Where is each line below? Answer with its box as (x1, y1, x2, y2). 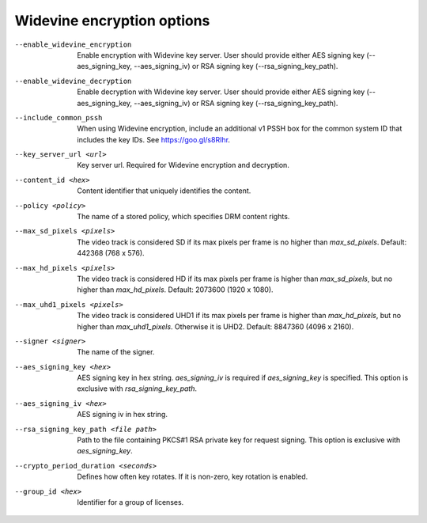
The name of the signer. (77, 347, 155, 357)
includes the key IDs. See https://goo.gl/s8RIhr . (77, 135, 231, 144)
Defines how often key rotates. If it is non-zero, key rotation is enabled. (77, 472, 308, 482)
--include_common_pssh (14, 113, 103, 122)
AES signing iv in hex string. (77, 410, 168, 419)
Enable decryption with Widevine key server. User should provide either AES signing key (77, 87, 365, 97)
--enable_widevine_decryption (14, 76, 132, 85)
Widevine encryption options (14, 12, 210, 29)
